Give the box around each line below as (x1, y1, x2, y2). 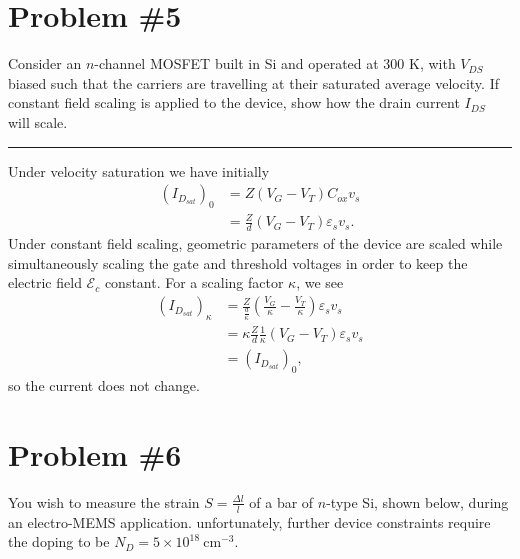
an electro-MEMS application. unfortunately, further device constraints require (8, 511, 491, 532)
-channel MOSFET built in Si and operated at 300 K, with (94, 53, 456, 74)
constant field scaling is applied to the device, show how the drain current (8, 92, 460, 113)
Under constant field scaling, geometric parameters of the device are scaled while (8, 233, 503, 254)
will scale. (8, 111, 68, 132)
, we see (296, 272, 344, 293)
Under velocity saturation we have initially (8, 160, 270, 181)
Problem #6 (8, 433, 182, 474)
